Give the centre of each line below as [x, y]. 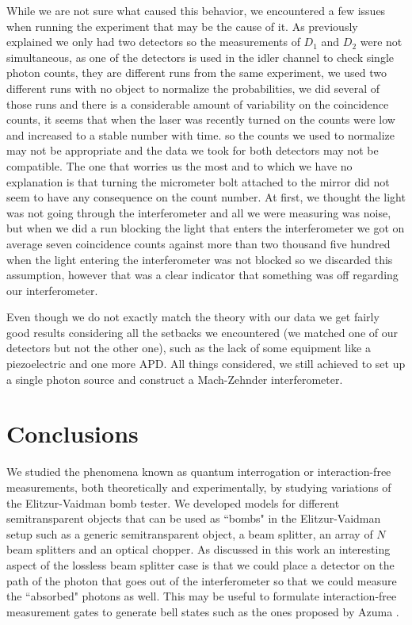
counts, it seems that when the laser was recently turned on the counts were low [201, 119]
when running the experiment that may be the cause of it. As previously [182, 26]
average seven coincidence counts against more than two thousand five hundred [198, 243]
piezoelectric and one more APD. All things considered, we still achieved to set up [206, 364]
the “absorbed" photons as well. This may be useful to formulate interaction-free [202, 596]
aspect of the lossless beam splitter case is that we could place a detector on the [200, 564]
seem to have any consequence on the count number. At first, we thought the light [206, 197]
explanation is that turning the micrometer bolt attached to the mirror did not [198, 181]
